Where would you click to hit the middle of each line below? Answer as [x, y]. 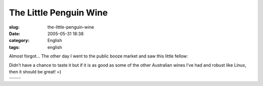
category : [19, 41]
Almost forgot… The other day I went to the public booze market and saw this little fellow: [99, 56]
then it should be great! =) [35, 72]
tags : [14, 47]
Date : [15, 33]
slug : [14, 27]
